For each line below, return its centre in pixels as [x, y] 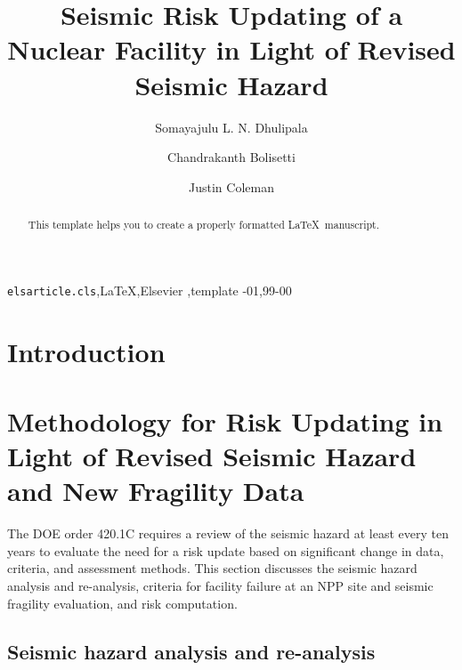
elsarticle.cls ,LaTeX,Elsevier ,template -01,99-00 [150, 290]
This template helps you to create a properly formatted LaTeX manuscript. [204, 225]
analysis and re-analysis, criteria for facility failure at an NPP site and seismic [220, 586]
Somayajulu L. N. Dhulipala [231, 127]
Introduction [86, 351]
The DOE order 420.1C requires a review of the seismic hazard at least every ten [228, 533]
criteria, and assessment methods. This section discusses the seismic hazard [212, 568]
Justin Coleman [231, 186]
